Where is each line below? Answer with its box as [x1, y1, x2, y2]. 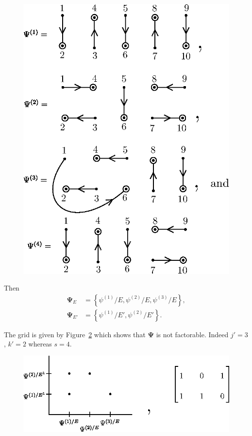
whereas [28, 339, 52, 349]
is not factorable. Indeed [156, 329, 229, 339]
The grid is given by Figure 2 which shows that [4, 329, 146, 339]
